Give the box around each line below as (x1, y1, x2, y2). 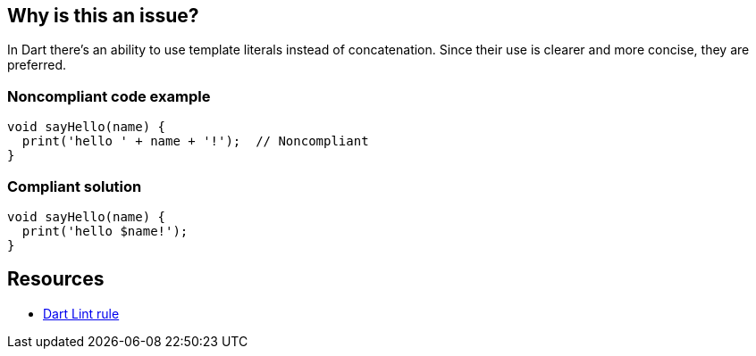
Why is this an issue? (7, 4, 199, 27)
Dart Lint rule (43, 305, 120, 321)
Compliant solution (7, 177, 142, 195)
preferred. (7, 57, 67, 73)
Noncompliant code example (7, 87, 211, 105)
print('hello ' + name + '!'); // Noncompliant (21, 134, 369, 149)
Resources (7, 268, 105, 291)
